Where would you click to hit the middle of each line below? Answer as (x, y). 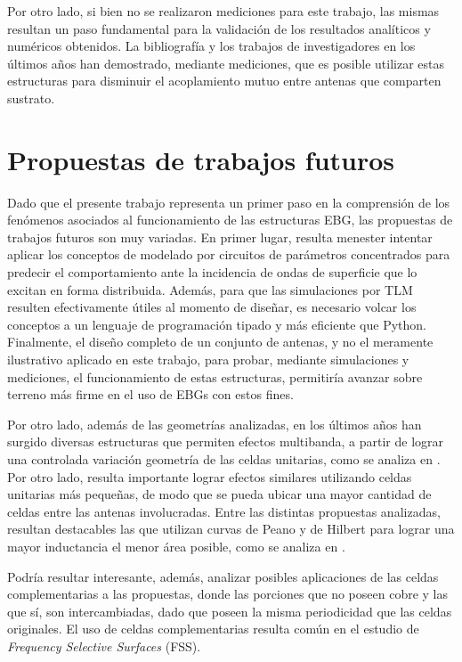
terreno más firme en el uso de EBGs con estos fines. (150, 394)
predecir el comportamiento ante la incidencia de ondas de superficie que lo (212, 272)
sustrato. (31, 98)
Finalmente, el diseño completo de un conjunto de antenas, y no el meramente (220, 342)
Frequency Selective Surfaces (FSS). (104, 646)
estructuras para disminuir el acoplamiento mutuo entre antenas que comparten (224, 81)
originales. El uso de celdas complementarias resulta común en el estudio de (213, 629)
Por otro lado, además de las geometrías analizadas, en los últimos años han (215, 424)
